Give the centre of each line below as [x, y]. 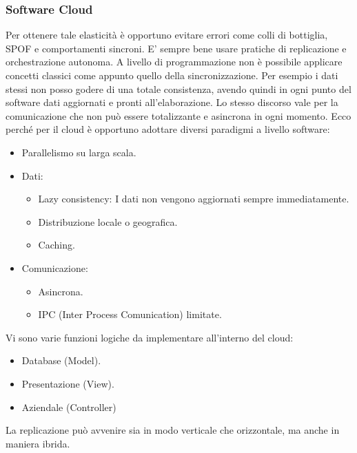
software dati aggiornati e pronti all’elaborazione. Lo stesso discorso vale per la [172, 102]
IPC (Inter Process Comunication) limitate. [130, 314]
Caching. [57, 245]
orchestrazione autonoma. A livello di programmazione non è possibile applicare [174, 62]
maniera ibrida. [38, 443]
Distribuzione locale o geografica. [108, 221]
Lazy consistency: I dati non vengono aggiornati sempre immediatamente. [194, 199]
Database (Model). [61, 360]
